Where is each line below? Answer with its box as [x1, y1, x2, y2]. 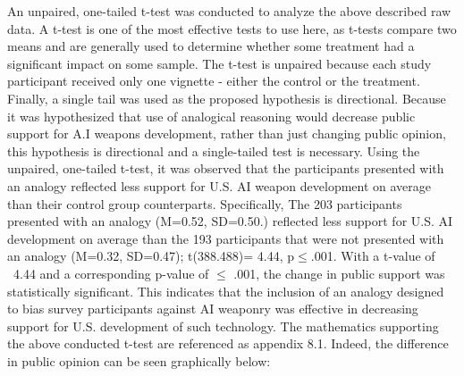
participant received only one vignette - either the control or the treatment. [7, 71, 420, 90]
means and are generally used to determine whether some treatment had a [7, 37, 415, 55]
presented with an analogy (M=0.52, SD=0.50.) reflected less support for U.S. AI [7, 212, 453, 230]
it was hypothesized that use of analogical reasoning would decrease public [7, 106, 416, 125]
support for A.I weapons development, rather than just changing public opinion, [7, 124, 446, 143]
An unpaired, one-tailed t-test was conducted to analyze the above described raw [7, 2, 451, 20]
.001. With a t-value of [310, 246, 435, 265]
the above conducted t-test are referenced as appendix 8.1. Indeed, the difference [7, 334, 449, 353]
